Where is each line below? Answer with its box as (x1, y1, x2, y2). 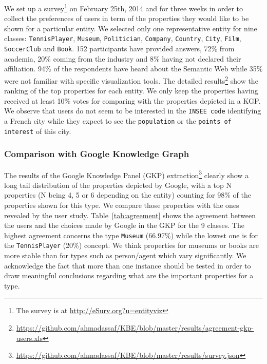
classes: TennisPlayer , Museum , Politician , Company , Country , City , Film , (4, 33, 241, 44)
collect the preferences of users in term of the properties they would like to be (4, 13, 249, 24)
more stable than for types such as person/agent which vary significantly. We (4, 250, 246, 261)
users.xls (16, 332, 43, 343)
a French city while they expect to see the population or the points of (4, 116, 232, 126)
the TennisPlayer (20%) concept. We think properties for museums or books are (4, 240, 259, 251)
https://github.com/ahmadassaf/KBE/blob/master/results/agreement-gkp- (16, 322, 254, 333)
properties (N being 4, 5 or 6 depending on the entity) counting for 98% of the (4, 189, 251, 200)
